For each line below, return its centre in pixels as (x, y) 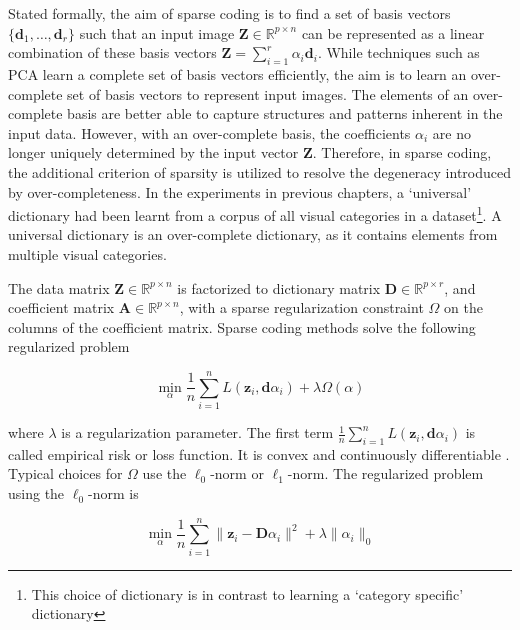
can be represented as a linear (393, 32)
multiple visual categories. (87, 253)
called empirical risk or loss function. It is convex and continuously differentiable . (259, 453)
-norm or (237, 473)
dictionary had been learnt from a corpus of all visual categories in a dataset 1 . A (255, 213)
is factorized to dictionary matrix (279, 287)
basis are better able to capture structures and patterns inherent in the (285, 113)
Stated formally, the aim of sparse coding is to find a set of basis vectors (229, 13)
